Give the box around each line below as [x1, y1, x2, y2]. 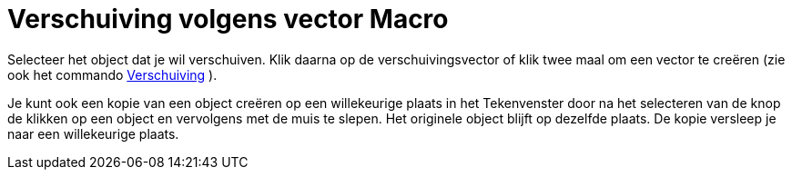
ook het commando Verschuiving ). [7, 66, 218, 83]
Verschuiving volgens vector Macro [7, 4, 449, 34]
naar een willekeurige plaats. [7, 125, 179, 142]
